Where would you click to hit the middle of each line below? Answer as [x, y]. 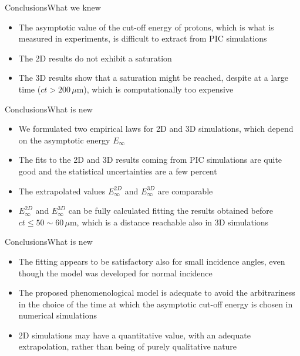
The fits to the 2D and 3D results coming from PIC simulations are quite [150, 160]
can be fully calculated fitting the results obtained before [171, 210]
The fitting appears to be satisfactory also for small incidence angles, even [152, 261]
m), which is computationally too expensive [155, 89]
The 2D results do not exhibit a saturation [95, 58]
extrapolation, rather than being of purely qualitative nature [128, 346]
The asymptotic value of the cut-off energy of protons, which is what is [146, 27]
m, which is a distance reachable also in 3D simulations [169, 222]
